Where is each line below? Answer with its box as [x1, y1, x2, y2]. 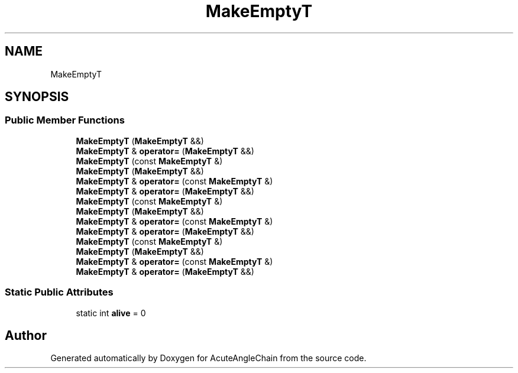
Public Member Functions [5, 114, 125, 127]
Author [5, 327, 47, 343]
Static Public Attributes [5, 286, 114, 299]
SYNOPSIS [5, 89, 69, 105]
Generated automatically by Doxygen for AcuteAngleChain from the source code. [50, 353, 367, 364]
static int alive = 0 [76, 307, 146, 318]
